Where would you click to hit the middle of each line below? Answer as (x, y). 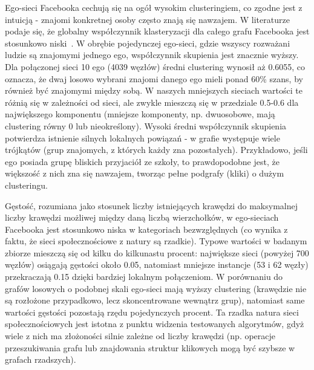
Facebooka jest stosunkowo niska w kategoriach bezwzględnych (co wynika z (146, 229)
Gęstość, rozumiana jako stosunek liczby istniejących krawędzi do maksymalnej (151, 205)
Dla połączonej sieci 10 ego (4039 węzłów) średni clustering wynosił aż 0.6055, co (155, 66)
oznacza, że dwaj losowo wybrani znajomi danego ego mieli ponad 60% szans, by (154, 78)
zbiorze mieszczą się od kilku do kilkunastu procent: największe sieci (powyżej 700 (157, 252)
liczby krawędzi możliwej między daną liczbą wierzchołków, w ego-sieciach (142, 217)
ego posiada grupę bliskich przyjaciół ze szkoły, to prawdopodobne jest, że (142, 161)
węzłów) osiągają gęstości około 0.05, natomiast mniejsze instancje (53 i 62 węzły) (157, 265)
